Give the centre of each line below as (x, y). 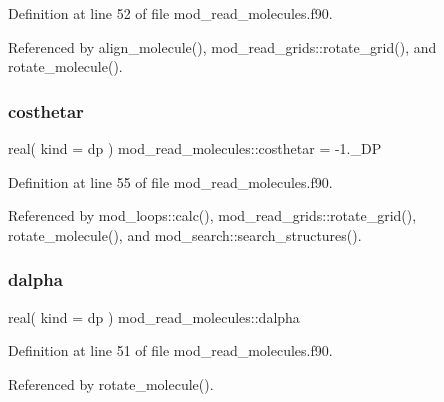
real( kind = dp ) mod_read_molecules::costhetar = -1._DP (195, 148)
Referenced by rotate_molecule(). (111, 383)
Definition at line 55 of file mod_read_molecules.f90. (170, 181)
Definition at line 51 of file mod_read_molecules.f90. (170, 350)
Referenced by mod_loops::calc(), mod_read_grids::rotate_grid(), (212, 215)
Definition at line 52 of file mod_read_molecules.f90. (170, 13)
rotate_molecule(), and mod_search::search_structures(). (185, 234)
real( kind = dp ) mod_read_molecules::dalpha (154, 316)
